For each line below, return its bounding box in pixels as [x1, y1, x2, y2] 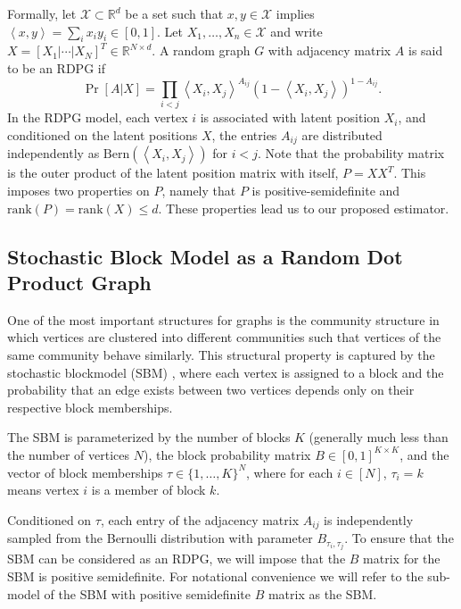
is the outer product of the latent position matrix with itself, [7, 163, 339, 182]
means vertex [7, 480, 79, 499]
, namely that [161, 181, 236, 200]
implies [276, 4, 315, 22]
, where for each [246, 463, 333, 481]
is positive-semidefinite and [251, 181, 400, 200]
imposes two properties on [7, 181, 150, 200]
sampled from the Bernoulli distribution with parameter [7, 529, 313, 547]
